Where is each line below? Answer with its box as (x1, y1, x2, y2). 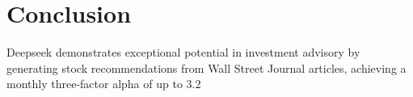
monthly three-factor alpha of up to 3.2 (6, 75, 201, 92)
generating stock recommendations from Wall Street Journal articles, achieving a (6, 59, 407, 76)
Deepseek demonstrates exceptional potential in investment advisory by (6, 44, 360, 61)
